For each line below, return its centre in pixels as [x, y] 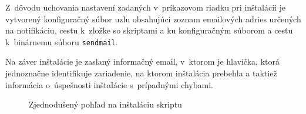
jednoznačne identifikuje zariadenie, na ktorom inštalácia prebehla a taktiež [141, 73]
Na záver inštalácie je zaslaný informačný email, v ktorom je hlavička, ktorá [142, 61]
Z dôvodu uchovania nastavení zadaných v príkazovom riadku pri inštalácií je [146, 7]
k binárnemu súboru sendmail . [62, 41]
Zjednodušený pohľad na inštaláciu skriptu [105, 104]
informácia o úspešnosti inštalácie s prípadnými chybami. [109, 84]
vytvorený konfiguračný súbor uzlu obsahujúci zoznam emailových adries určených [153, 19]
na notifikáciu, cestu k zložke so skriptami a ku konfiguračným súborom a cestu [149, 30]
